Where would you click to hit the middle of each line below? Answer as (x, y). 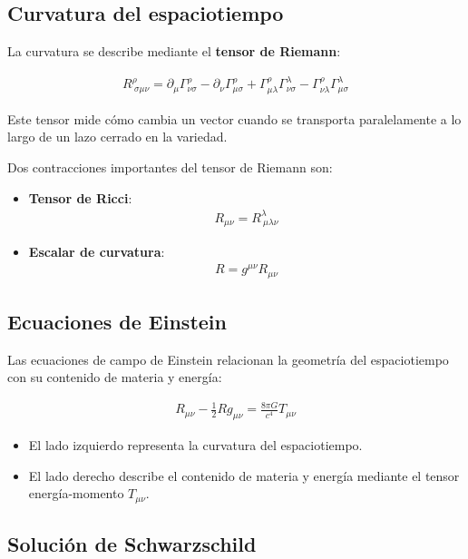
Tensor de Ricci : (80, 197)
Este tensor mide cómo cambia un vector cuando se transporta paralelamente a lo (234, 118)
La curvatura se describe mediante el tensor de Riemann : (174, 51)
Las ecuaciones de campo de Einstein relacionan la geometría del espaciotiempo (228, 359)
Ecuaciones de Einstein (117, 321)
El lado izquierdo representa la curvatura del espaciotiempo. (195, 445)
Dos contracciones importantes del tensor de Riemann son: (170, 167)
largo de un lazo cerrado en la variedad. (117, 137)
